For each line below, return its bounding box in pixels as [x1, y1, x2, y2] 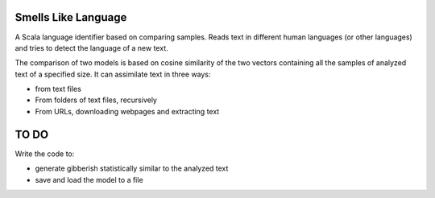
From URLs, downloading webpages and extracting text [35, 106, 220, 116]
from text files [35, 85, 82, 94]
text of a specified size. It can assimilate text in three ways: [14, 69, 211, 79]
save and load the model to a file [35, 175, 144, 184]
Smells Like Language [14, 10, 127, 24]
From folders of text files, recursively [35, 95, 157, 105]
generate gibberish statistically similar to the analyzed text [35, 163, 229, 173]
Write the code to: [14, 149, 75, 159]
